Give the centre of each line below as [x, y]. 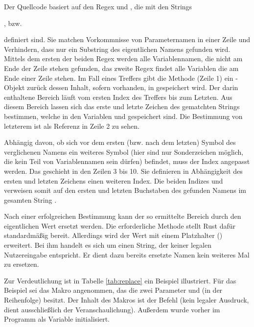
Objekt [14, 87]
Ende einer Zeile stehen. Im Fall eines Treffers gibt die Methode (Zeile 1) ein [119, 78]
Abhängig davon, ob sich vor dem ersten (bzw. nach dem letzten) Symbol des [120, 142]
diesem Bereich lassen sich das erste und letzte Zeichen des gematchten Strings [122, 106]
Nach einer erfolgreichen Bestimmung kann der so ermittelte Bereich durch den [123, 216]
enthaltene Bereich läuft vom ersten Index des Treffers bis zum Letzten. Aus [118, 97]
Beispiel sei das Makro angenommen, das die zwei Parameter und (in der [113, 290]
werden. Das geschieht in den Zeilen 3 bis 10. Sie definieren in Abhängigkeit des [123, 171]
